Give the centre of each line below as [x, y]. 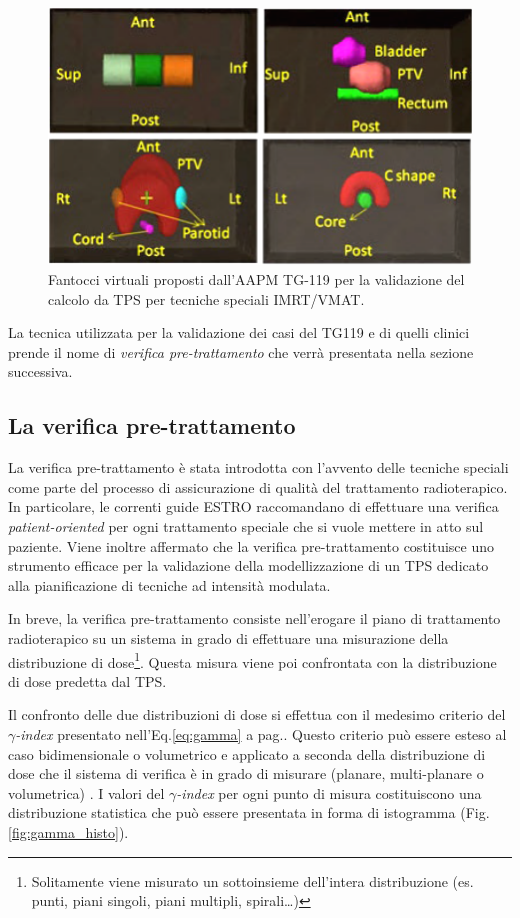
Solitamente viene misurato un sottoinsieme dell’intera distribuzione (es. [252, 880]
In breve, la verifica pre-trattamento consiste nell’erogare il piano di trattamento [254, 618]
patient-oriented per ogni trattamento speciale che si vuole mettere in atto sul [246, 525]
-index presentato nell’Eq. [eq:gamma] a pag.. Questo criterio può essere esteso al [261, 733]
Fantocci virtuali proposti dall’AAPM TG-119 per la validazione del [256, 278]
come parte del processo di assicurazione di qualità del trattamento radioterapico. [258, 486]
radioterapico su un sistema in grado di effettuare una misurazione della [228, 637]
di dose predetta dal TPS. [87, 680]
